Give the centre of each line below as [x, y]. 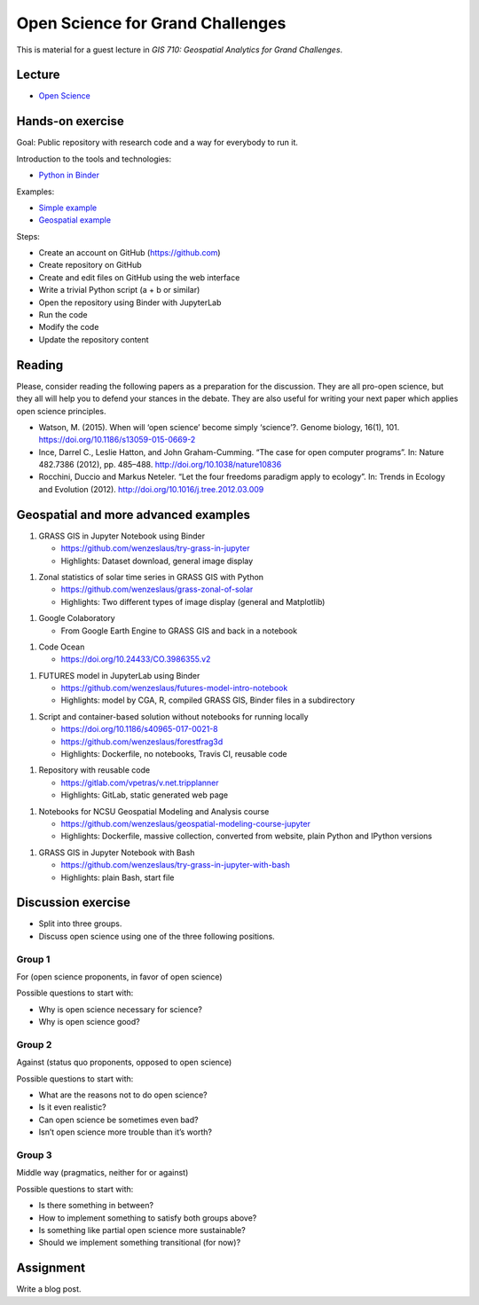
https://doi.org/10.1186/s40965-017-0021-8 [140, 729]
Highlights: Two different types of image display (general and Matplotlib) [193, 601]
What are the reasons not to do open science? [123, 1095]
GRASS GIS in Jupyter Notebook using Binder [122, 536]
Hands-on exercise [70, 121]
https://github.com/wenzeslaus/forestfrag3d [142, 742]
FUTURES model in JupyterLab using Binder [119, 675]
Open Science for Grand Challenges [151, 23]
